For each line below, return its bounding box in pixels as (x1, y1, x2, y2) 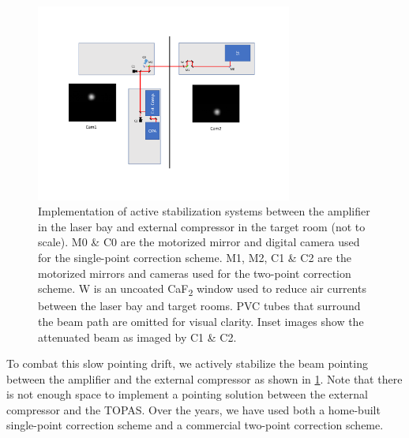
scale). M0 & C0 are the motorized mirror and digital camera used (38, 234, 360, 250)
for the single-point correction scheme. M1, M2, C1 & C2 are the (38, 249, 351, 266)
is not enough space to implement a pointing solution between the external (6, 386, 368, 402)
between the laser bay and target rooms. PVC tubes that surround (38, 298, 361, 314)
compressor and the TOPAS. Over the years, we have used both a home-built (6, 401, 381, 417)
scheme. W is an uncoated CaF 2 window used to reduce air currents (38, 280, 366, 298)
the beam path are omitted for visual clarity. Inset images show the (38, 313, 364, 329)
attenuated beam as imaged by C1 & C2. (38, 328, 237, 345)
